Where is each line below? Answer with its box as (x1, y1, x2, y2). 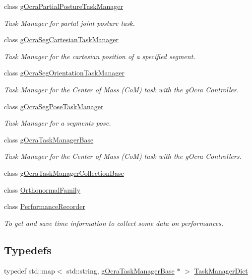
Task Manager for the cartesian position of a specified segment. (4, 51, 195, 61)
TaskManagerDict (194, 265, 248, 276)
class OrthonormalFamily (4, 184, 81, 195)
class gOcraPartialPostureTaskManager (4, 1, 124, 11)
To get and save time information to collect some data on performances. (4, 217, 224, 228)
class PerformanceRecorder (4, 201, 86, 211)
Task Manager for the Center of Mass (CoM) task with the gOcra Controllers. (4, 151, 242, 161)
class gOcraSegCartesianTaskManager (4, 34, 119, 45)
